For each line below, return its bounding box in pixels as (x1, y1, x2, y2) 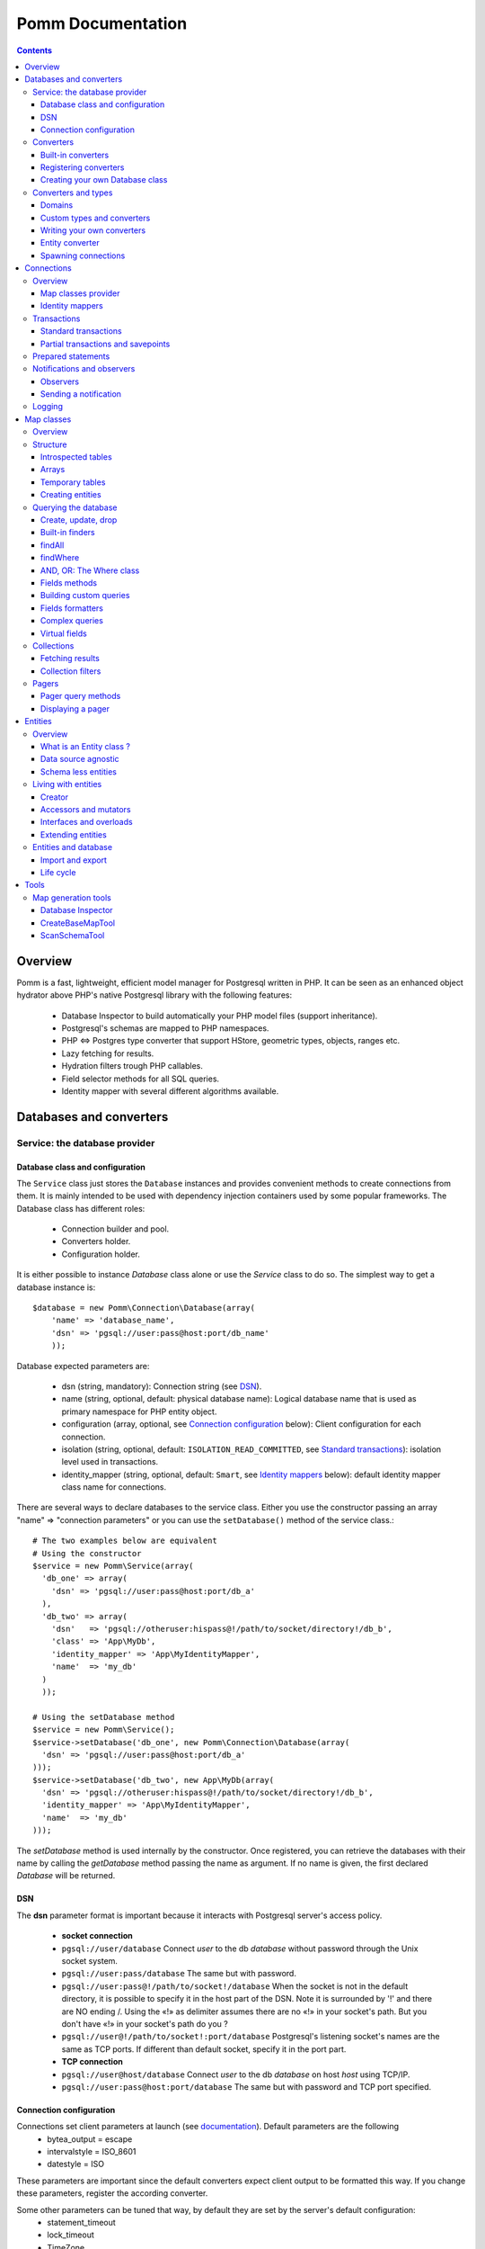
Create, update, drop (40, 515, 118, 525)
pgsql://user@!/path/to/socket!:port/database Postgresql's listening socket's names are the (61, 2031, 440, 2042)
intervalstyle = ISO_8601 (47, 2146, 137, 2157)
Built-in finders (40, 527, 96, 538)
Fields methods (40, 577, 98, 588)
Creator (40, 792, 69, 802)
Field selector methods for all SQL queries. (61, 1073, 220, 1084)
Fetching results (40, 653, 101, 664)
